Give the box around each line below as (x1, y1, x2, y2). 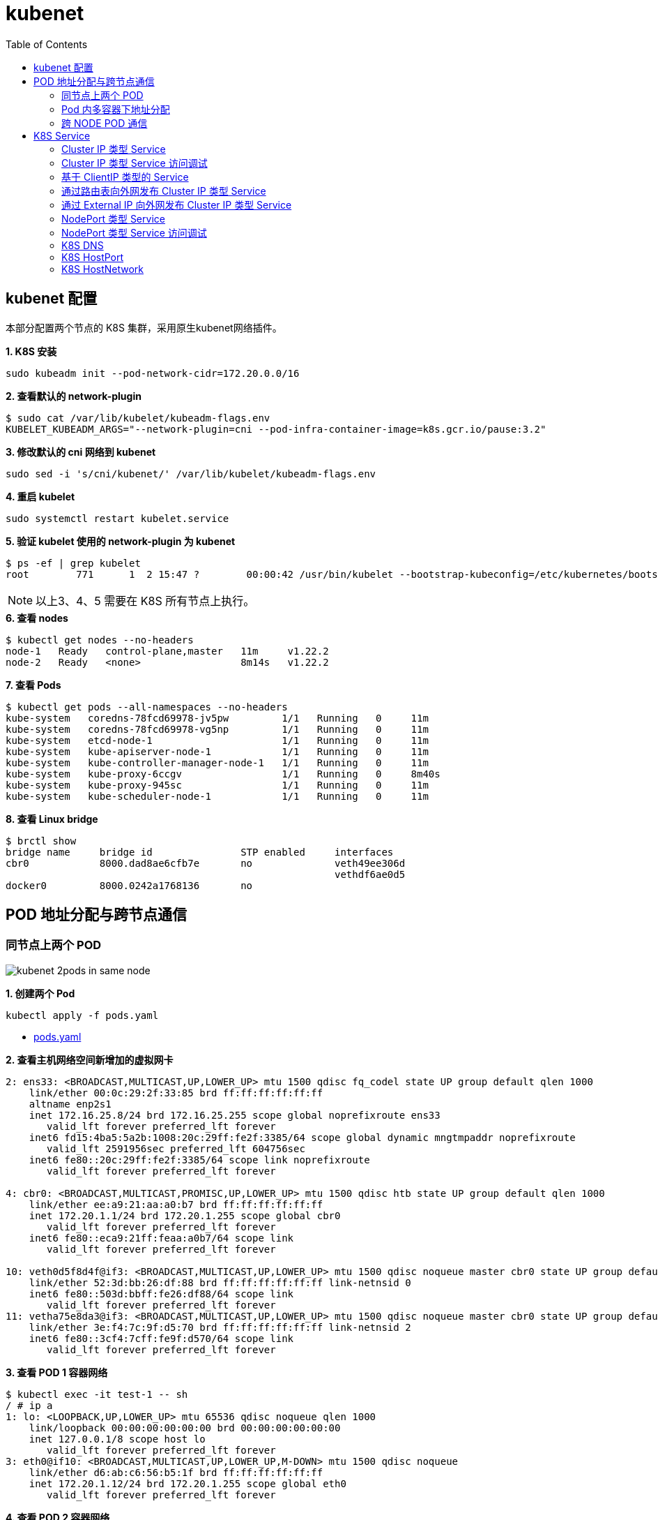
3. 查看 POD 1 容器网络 (6, 1366, 108, 1378)
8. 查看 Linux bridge (6, 812, 98, 825)
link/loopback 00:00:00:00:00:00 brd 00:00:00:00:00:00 (29, 1422, 341, 1433)
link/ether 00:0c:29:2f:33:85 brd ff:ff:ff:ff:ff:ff (29, 1087, 323, 1098)
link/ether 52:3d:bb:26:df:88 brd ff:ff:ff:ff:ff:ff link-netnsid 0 (29, 1276, 411, 1288)
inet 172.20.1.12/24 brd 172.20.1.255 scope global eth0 (29, 1477, 346, 1489)
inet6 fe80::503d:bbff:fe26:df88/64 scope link (29, 1288, 294, 1299)
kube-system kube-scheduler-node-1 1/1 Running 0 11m (6, 790, 429, 802)
